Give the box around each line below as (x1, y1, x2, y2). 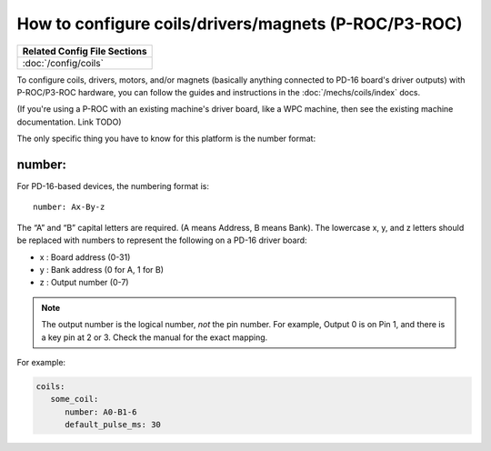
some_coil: (50, 394, 99, 405)
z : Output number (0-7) (39, 277, 129, 288)
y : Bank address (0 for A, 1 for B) (39, 264, 164, 275)
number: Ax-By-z (33, 202, 105, 213)
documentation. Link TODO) (16, 116, 122, 127)
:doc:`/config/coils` (22, 56, 105, 69)
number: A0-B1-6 (65, 406, 137, 417)
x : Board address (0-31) (39, 251, 131, 263)
